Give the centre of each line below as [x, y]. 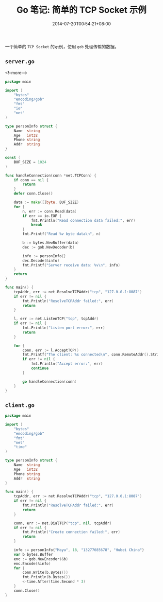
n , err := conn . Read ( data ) [50, 211]
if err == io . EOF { [42, 216]
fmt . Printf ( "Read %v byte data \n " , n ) [62, 234]
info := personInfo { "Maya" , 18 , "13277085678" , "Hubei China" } [79, 550]
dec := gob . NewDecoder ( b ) [49, 247]
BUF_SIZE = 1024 [30, 162]
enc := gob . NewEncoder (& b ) [41, 559]
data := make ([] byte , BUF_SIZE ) [46, 202]
